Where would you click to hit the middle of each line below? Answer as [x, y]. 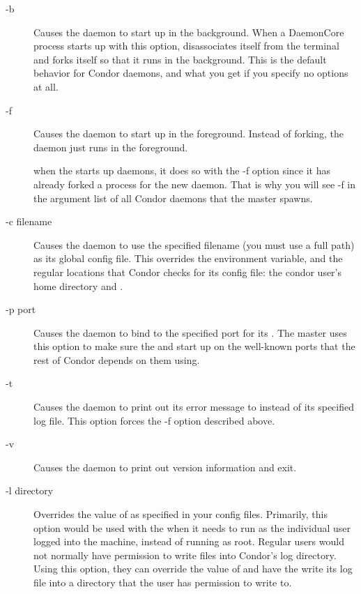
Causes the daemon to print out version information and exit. [165, 467]
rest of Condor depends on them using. [117, 359]
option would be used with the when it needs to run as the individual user [192, 527]
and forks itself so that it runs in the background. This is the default [180, 59]
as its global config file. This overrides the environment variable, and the [188, 258]
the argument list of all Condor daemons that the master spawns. [173, 198]
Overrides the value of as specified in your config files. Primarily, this [180, 514]
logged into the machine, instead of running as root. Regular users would [189, 541]
